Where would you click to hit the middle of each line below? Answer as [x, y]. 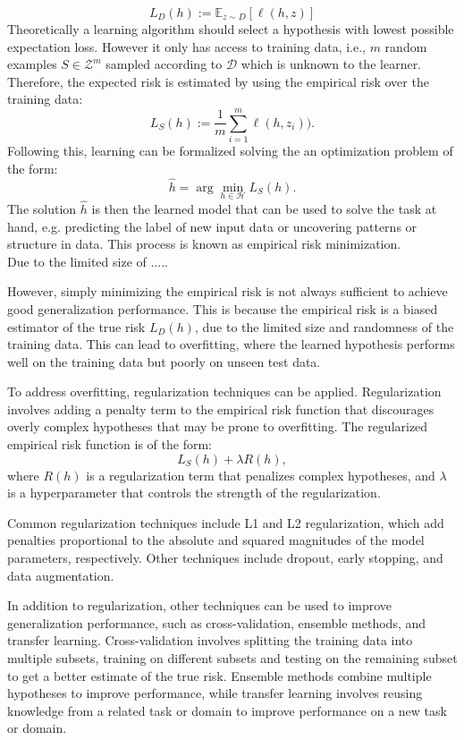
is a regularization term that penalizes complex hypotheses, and [261, 475]
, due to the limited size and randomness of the [324, 326]
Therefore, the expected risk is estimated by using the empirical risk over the [218, 81]
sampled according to [164, 64]
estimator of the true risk [76, 326]
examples [32, 64]
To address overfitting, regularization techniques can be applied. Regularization [224, 391]
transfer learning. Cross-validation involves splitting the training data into [210, 640]
